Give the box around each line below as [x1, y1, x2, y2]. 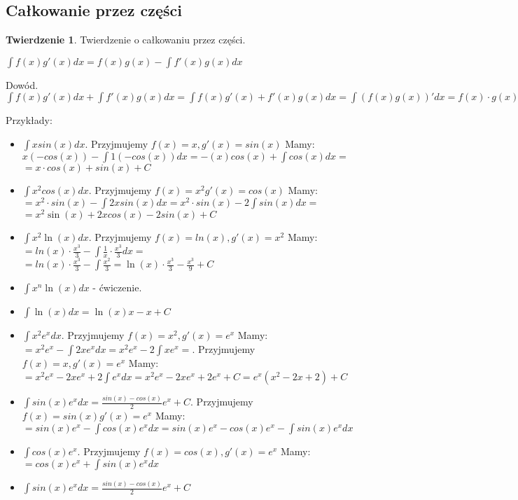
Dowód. [6, 77, 38, 92]
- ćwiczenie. [92, 280, 142, 295]
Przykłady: [6, 113, 52, 127]
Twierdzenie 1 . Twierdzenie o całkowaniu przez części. [6, 32, 246, 47]
